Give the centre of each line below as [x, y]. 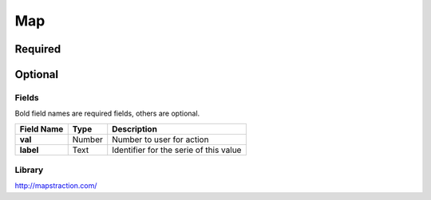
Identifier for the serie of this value [177, 150]
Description [134, 129]
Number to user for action [160, 139]
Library [29, 170]
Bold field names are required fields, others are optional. [107, 114]
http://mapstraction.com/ [56, 186]
